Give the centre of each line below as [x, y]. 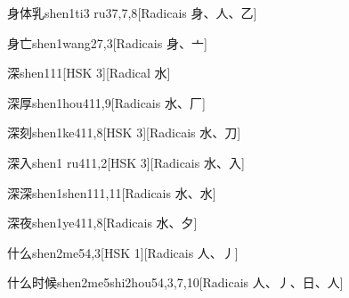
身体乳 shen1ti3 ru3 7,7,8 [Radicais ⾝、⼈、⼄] [132, 12]
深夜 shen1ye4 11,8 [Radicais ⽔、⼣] [102, 223]
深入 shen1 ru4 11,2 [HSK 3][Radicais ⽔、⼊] [126, 162]
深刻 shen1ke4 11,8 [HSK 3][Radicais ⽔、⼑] [124, 132]
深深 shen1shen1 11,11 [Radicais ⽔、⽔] [112, 192]
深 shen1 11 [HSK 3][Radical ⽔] [89, 73]
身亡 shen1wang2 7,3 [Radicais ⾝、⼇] [107, 42]
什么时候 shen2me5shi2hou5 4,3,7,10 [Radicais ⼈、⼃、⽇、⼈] [175, 282]
